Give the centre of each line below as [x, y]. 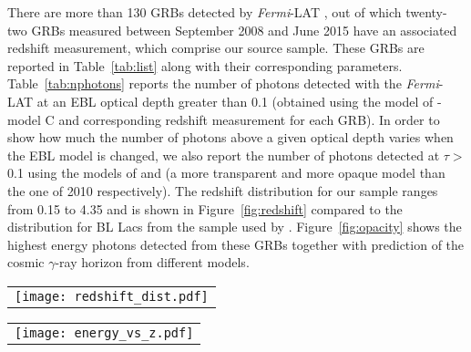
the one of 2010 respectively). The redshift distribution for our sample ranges [223, 190]
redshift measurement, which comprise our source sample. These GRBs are [216, 48]
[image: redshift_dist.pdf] [112, 296]
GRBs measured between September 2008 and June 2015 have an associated [244, 30]
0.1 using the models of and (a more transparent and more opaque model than [226, 173]
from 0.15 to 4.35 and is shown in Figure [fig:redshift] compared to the [205, 208]
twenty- [426, 12]
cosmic [26, 262]
